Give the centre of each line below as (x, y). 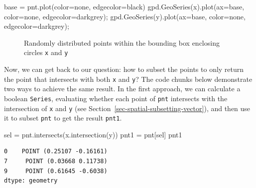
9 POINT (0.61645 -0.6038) (56, 171)
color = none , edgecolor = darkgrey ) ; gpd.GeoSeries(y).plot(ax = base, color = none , (125, 16)
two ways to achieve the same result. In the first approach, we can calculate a (122, 89)
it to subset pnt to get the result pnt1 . (63, 118)
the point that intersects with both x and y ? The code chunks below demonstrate (128, 79)
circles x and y (46, 52)
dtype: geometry (31, 181)
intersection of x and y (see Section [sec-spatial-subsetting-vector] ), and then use (127, 108)
